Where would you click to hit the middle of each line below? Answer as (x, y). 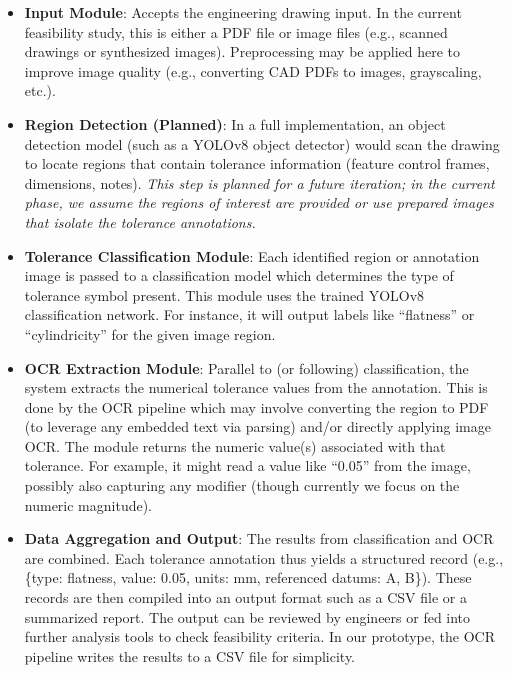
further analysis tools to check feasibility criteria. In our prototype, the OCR (259, 636)
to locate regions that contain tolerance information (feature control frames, (257, 163)
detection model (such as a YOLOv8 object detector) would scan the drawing (262, 143)
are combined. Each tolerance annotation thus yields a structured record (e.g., (264, 557)
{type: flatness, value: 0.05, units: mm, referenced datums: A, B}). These (248, 577)
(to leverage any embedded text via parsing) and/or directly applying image (257, 426)
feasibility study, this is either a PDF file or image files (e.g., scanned (236, 31)
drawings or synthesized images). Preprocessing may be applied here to (242, 51)
